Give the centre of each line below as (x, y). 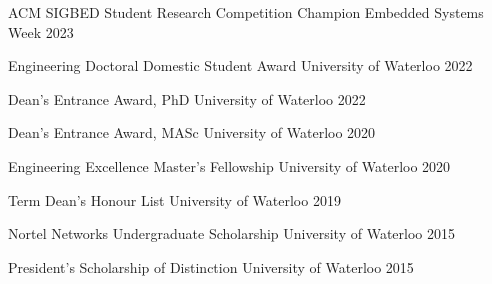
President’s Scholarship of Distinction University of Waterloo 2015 (211, 266)
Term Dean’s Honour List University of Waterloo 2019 (174, 199)
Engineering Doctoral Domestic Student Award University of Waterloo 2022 (240, 65)
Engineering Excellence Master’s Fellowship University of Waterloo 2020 (229, 165)
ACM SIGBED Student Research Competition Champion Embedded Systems (246, 12)
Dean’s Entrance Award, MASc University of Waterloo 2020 (192, 132)
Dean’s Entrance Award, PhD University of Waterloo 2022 (187, 98)
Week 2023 (41, 31)
